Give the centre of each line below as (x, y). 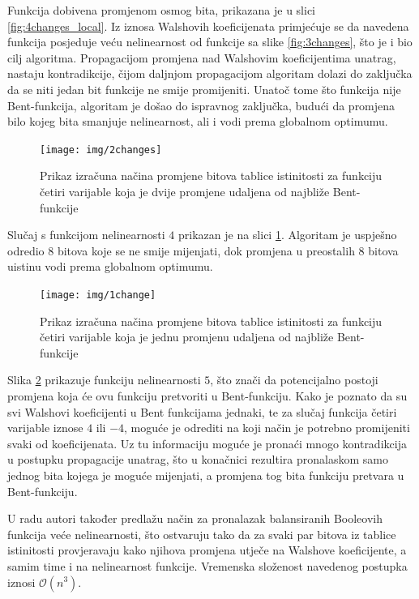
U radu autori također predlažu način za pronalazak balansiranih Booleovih (195, 518)
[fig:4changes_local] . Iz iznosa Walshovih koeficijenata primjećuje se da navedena (208, 26)
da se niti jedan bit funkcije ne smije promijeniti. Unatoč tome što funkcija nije (204, 89)
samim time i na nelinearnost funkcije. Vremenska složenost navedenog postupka (207, 565)
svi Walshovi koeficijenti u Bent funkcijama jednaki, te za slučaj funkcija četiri (202, 411)
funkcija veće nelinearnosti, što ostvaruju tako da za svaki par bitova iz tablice (202, 534)
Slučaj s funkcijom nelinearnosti (86, 235)
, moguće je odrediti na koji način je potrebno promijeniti (267, 428)
